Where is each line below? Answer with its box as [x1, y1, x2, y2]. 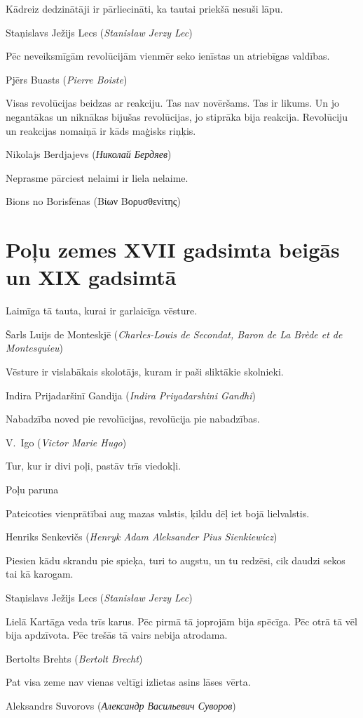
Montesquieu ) [6, 340, 64, 355]
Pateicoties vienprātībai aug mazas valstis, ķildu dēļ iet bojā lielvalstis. [6, 505, 310, 520]
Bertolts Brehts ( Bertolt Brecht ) [6, 651, 143, 665]
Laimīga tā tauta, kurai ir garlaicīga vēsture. [6, 303, 198, 318]
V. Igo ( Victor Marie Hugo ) [6, 434, 127, 449]
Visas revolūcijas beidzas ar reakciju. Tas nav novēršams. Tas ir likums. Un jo [6, 95, 340, 110]
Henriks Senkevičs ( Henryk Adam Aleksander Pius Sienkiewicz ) [6, 529, 278, 544]
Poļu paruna [6, 482, 59, 496]
